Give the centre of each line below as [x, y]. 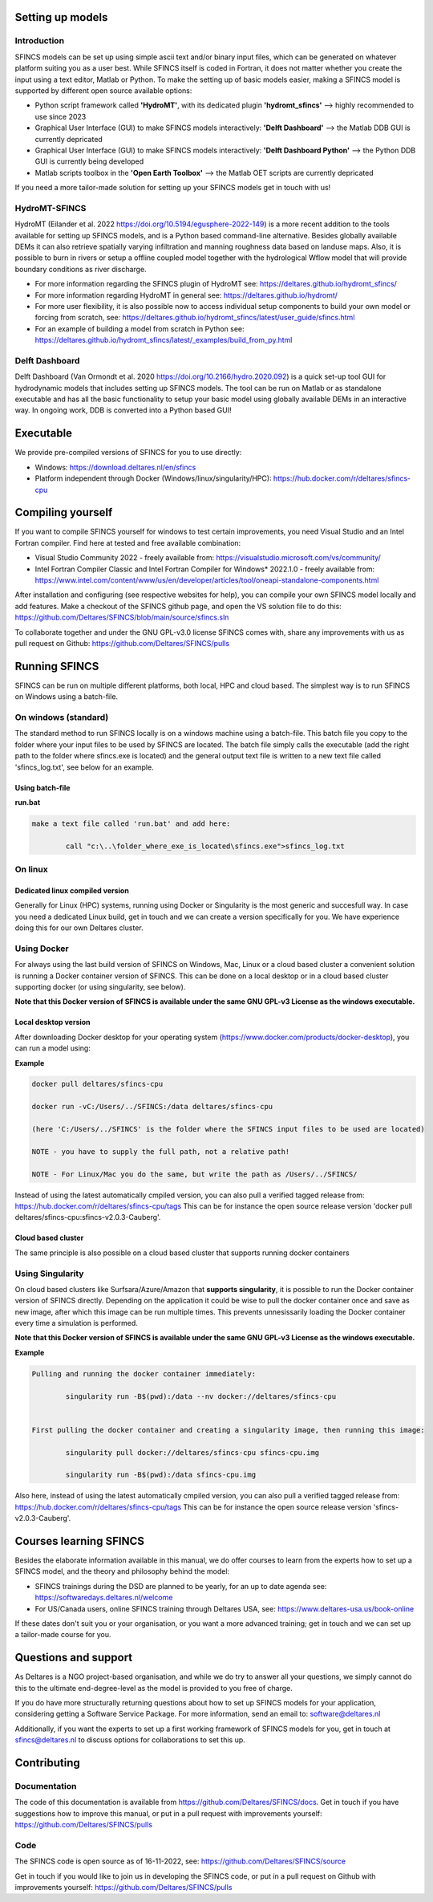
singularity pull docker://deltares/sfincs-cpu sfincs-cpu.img [192, 1452]
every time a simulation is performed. [76, 1323]
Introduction [39, 41]
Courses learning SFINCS [79, 1541]
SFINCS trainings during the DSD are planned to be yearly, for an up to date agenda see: [181, 1586]
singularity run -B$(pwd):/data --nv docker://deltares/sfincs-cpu [201, 1396]
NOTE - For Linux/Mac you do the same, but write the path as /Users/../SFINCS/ [194, 1174]
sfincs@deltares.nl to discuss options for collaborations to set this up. [130, 1740]
